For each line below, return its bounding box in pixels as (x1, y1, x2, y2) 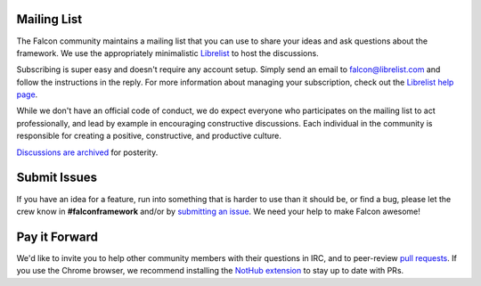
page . (16, 89, 38, 100)
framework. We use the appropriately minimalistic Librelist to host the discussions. (16, 47, 320, 58)
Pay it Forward (16, 229, 98, 244)
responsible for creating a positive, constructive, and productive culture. (16, 130, 282, 142)
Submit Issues (16, 170, 98, 185)
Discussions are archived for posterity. (16, 147, 159, 158)
